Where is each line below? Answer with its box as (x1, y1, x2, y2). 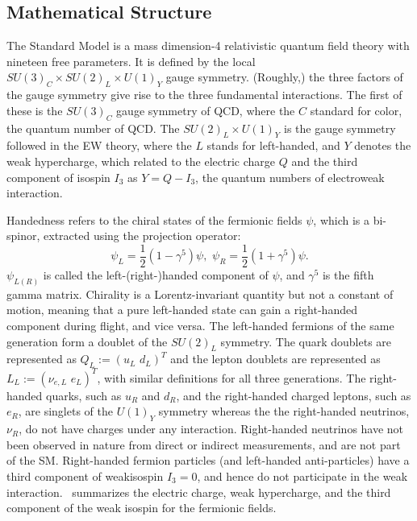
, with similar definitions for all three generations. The (97, 369, 366, 386)
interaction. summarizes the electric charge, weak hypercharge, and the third (6, 483, 391, 500)
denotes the (354, 137, 411, 154)
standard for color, (310, 101, 402, 118)
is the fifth (322, 267, 374, 283)
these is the (6, 101, 63, 118)
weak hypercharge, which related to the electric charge (6, 152, 276, 169)
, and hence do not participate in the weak (197, 467, 408, 484)
